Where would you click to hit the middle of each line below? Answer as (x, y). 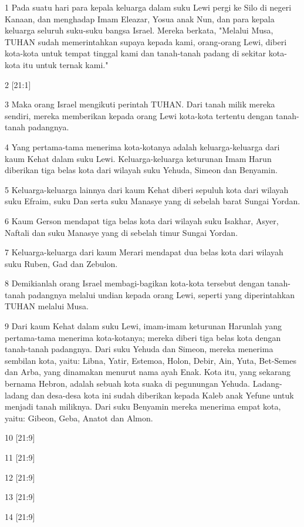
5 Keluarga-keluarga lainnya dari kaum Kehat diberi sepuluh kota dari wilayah (147, 189)
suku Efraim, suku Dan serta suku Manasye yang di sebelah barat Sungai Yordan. (153, 201)
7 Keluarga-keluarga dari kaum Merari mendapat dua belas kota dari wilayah (144, 252)
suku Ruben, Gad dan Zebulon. (61, 263)
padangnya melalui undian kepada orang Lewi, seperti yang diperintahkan (161, 294)
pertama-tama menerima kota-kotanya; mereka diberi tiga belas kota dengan (143, 337)
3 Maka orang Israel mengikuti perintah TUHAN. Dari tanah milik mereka (140, 104)
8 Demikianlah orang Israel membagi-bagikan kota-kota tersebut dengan (135, 283)
